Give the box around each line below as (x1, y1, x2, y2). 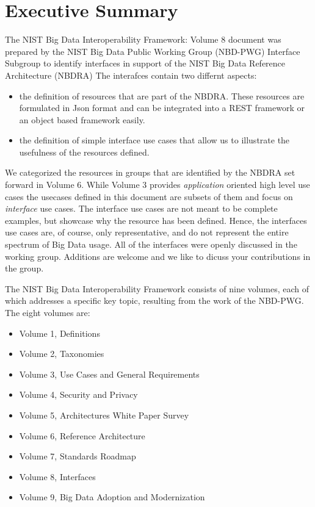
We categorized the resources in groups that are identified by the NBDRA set (5, 166, 295, 179)
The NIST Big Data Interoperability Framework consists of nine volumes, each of (5, 282, 310, 295)
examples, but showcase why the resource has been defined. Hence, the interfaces (5, 214, 307, 226)
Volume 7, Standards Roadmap (19, 450, 136, 462)
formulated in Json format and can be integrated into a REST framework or (19, 101, 305, 114)
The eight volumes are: (5, 306, 90, 318)
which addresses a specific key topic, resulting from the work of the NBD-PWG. (5, 294, 304, 307)
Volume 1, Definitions (19, 326, 100, 339)
